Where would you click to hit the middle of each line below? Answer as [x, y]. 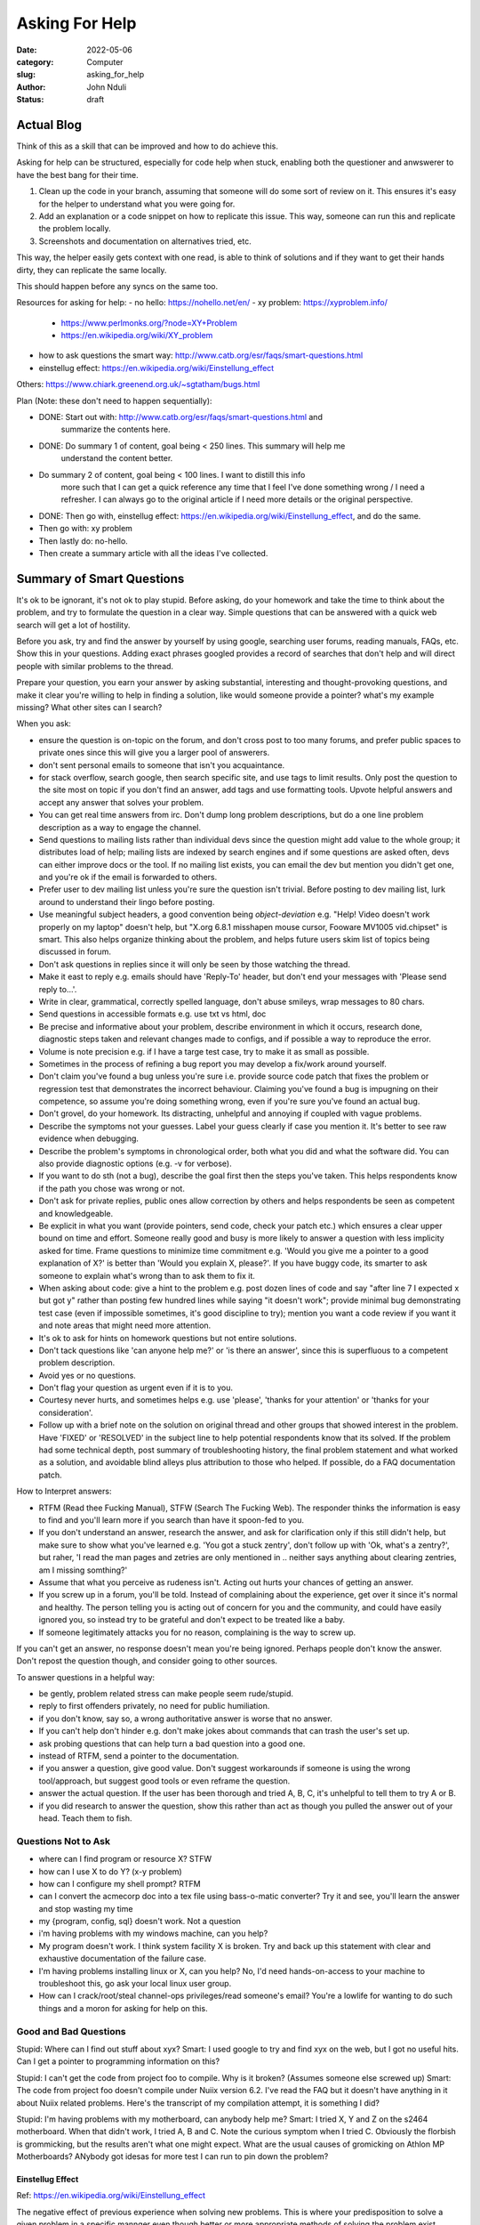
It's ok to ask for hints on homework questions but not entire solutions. [168, 1338]
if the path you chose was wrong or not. [112, 1188]
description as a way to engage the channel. [120, 827]
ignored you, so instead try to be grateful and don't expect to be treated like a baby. [192, 1620]
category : [35, 61]
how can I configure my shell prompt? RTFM [120, 1883]
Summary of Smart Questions [100, 578]
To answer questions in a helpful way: [86, 1677]
